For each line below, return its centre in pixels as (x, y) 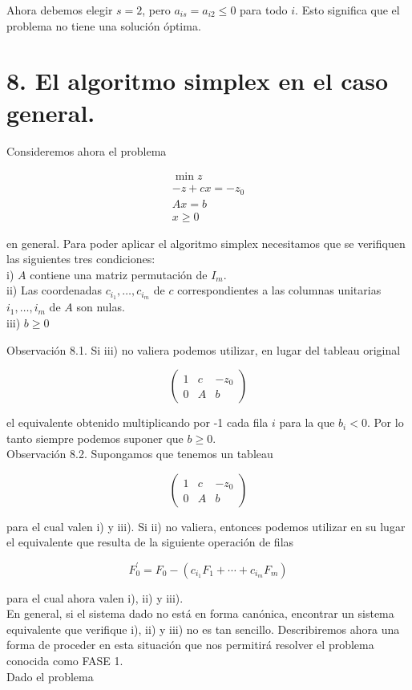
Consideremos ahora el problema (87, 150)
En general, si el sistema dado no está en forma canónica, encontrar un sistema (200, 613)
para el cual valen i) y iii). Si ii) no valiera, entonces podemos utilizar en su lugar (206, 526)
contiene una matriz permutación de (119, 274)
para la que (307, 422)
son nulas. (101, 307)
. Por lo (385, 422)
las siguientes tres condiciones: (81, 259)
